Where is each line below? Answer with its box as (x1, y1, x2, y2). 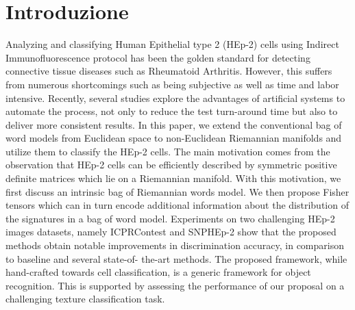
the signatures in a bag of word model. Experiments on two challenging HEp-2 (5, 211, 335, 225)
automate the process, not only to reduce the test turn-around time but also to (5, 104, 338, 118)
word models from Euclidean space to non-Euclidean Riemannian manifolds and (5, 131, 342, 145)
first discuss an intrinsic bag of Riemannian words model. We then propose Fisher (5, 184, 350, 198)
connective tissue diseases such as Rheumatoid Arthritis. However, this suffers (5, 64, 332, 78)
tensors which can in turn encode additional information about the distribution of (5, 198, 349, 212)
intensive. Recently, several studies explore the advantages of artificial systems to (5, 90, 345, 105)
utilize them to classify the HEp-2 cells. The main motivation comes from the (5, 144, 330, 158)
